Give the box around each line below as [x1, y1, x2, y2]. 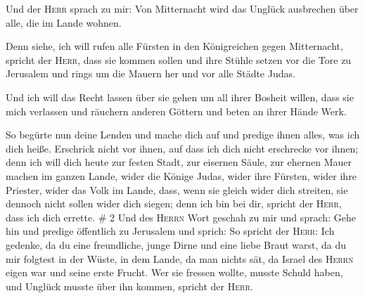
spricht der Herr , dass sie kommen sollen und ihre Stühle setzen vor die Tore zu [6, 52, 352, 67]
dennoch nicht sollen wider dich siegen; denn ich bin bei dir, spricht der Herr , [6, 196, 342, 211]
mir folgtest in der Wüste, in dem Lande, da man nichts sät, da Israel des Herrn [6, 251, 354, 266]
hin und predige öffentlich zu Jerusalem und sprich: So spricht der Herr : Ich [6, 223, 335, 238]
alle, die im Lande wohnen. [6, 15, 122, 30]
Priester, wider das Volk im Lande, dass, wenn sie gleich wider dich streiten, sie [6, 182, 348, 197]
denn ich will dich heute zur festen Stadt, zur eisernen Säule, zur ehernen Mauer [6, 155, 352, 169]
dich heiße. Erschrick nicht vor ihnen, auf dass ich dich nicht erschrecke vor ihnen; [6, 141, 359, 155]
